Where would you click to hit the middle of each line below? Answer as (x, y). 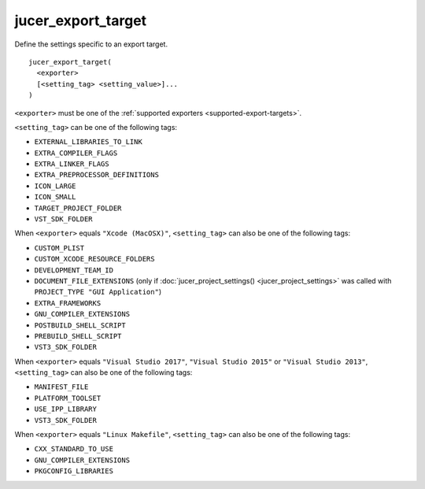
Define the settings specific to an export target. (91, 44)
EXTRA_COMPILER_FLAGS (76, 153)
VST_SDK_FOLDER (64, 219)
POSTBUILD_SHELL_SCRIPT (80, 325)
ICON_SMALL (55, 197)
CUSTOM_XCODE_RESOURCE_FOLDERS (94, 259)
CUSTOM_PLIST (59, 248)
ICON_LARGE (55, 186)
